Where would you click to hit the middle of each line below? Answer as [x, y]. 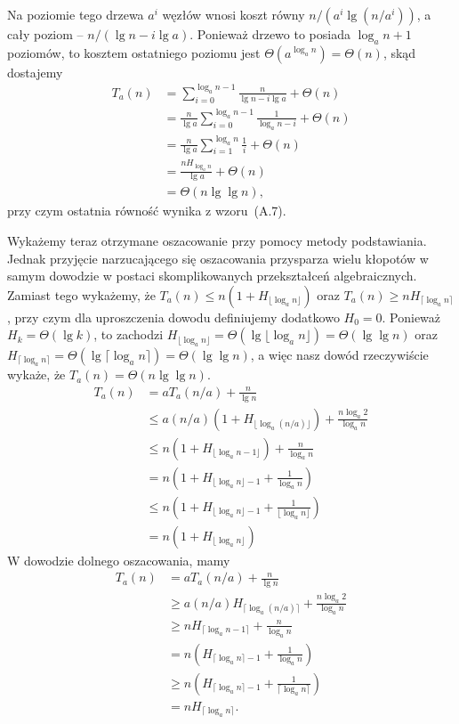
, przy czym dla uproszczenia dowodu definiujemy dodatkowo [173, 317]
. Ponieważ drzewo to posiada [270, 34]
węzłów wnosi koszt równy [234, 14]
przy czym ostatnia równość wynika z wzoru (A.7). [147, 211]
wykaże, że [36, 374]
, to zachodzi [129, 334]
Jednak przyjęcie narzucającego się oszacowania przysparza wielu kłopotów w [218, 258]
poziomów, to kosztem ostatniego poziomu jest [134, 52]
